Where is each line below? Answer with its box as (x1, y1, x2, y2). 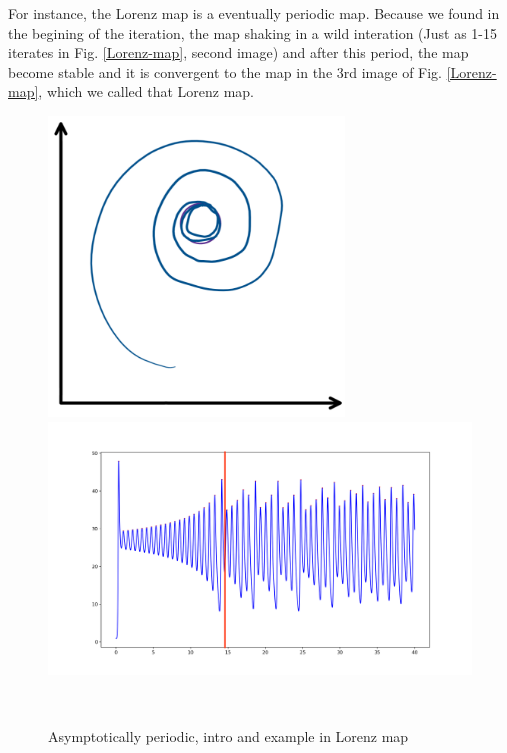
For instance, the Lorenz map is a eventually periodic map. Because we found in (8, 3, 500, 23)
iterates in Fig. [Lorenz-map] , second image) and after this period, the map (8, 42, 469, 63)
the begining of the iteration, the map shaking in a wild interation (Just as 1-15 (8, 22, 497, 43)
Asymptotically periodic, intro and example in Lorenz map (48, 725, 409, 746)
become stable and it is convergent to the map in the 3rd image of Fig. (8, 61, 442, 82)
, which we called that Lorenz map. (38, 81, 254, 102)
